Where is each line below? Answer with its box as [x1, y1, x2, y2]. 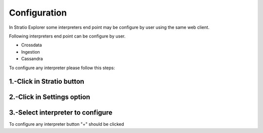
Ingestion [21, 49, 40, 55]
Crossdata [21, 42, 42, 48]
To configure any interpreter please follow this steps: [9, 65, 115, 71]
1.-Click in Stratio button [9, 77, 85, 86]
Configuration [9, 7, 67, 18]
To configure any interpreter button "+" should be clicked [9, 121, 124, 127]
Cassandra [21, 56, 43, 62]
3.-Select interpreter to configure [9, 109, 113, 117]
